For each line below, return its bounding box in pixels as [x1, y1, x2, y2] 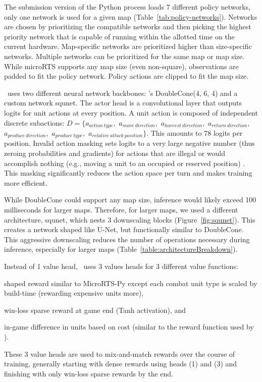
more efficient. [4, 177, 47, 188]
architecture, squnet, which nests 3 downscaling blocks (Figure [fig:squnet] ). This [4, 214, 255, 225]
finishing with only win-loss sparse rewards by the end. [4, 368, 174, 378]
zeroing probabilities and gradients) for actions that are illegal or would [4, 148, 226, 158]
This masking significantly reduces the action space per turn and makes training [4, 168, 252, 178]
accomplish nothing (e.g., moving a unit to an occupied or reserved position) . [4, 157, 245, 168]
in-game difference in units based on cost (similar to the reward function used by [4, 321, 254, 332]
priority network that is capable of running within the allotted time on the [4, 31, 235, 41]
